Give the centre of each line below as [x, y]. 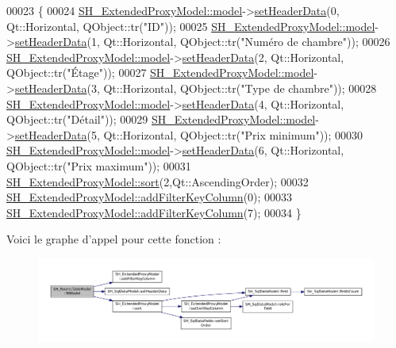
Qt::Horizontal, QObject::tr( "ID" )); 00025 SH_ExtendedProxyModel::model [191, 26]
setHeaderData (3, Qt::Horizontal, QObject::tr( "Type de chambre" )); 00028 [196, 88]
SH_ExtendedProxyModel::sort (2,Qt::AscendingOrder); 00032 [158, 181]
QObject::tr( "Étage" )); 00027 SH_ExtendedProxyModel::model [160, 73]
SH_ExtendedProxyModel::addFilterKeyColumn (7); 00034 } [154, 212]
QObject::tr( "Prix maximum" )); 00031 [99, 165]
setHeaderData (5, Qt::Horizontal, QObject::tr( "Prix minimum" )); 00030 [189, 134]
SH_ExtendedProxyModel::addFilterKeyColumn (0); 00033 [150, 197]
